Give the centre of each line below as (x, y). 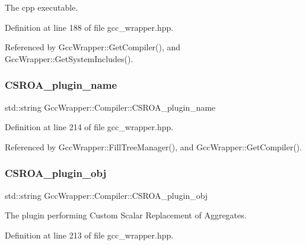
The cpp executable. (42, 7)
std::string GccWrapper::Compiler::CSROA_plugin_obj (106, 195)
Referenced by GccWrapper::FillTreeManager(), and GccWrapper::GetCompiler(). (154, 146)
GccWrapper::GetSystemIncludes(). (69, 58)
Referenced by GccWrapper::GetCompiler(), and (93, 47)
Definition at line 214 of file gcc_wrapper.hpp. (89, 127)
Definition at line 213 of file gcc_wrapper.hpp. (89, 235)
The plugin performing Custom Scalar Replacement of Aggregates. (126, 215)
